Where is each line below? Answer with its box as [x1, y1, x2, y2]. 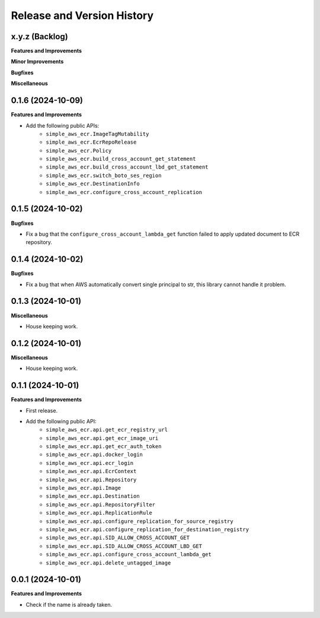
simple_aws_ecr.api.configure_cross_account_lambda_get [46, 551, 212, 558]
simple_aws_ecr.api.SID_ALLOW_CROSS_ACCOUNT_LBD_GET [46, 543, 203, 549]
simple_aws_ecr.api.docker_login [46, 451, 143, 458]
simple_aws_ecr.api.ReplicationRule [46, 509, 152, 516]
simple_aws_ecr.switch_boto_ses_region [46, 172, 162, 179]
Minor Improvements [11, 58, 64, 65]
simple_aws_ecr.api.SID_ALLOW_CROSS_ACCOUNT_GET [46, 534, 190, 541]
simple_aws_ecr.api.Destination [46, 493, 140, 500]
